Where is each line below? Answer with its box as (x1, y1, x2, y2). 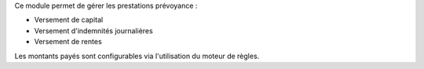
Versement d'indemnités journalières (34, 26, 153, 35)
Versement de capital (34, 16, 104, 25)
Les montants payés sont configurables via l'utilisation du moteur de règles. (14, 51, 260, 60)
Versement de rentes (34, 37, 102, 47)
